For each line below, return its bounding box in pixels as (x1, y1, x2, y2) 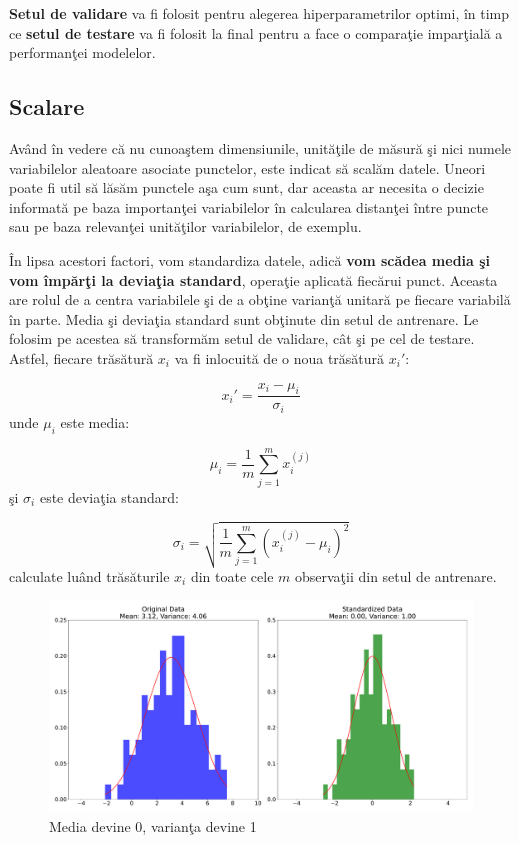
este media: (60, 411, 130, 432)
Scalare (9, 91, 85, 122)
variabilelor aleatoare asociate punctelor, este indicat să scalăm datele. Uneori (9, 157, 486, 178)
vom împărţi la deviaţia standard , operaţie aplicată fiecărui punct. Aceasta (9, 269, 498, 290)
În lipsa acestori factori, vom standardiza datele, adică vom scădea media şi (9, 249, 491, 270)
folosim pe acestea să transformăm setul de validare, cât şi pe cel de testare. (9, 328, 475, 349)
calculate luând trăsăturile (9, 565, 170, 586)
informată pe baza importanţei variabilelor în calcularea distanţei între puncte (9, 196, 489, 217)
